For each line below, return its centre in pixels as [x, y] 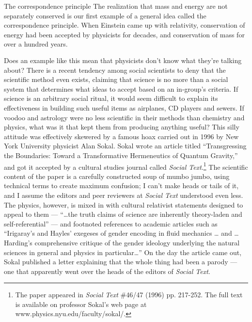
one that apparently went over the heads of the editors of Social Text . [107, 271]
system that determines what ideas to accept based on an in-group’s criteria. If [121, 89]
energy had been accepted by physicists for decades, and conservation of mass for [124, 34]
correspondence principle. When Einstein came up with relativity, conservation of [125, 25]
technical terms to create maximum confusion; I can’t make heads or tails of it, [121, 185]
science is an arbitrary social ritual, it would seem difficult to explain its [111, 98]
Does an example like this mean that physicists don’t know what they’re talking [123, 60]
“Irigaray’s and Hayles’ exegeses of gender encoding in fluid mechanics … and [118, 233]
